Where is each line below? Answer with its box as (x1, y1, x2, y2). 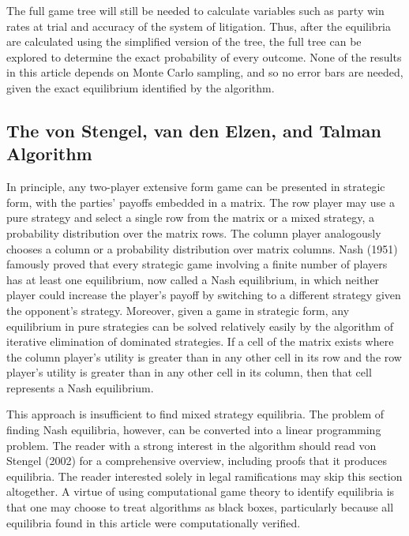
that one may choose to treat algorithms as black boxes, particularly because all (6, 499, 394, 515)
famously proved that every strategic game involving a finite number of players (6, 256, 388, 272)
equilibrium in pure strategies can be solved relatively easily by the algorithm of (6, 317, 394, 334)
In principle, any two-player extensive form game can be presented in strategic (6, 178, 385, 195)
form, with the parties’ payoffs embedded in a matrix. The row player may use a (6, 193, 395, 210)
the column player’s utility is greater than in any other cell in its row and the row (6, 348, 402, 365)
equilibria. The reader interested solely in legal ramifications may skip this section (6, 467, 403, 484)
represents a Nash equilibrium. (6, 379, 154, 395)
